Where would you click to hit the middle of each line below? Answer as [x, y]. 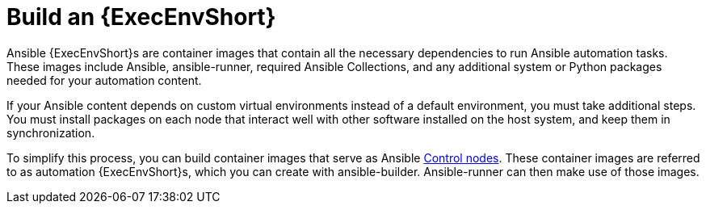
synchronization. [51, 132]
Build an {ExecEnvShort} [141, 17]
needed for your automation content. [104, 80]
